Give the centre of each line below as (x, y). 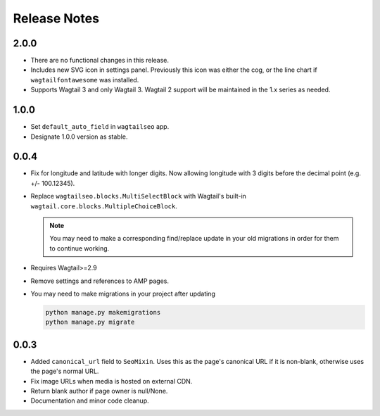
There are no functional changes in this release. (100, 61)
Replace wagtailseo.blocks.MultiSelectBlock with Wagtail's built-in (138, 196)
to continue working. (80, 248)
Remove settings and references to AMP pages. (100, 281)
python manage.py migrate (90, 322)
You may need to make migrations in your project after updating (123, 294)
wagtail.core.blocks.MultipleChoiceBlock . (104, 206)
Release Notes (56, 18)
